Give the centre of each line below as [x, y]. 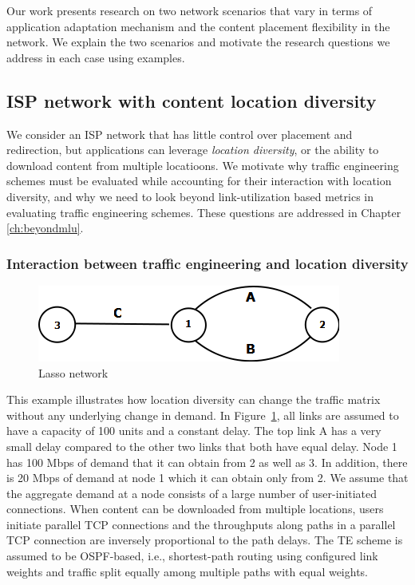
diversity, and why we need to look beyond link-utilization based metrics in [190, 196]
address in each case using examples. [96, 57]
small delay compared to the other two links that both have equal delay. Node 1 [202, 446]
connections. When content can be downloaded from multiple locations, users [195, 509]
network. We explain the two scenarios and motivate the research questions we [198, 42]
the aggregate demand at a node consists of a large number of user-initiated [192, 493]
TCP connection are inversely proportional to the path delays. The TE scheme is [205, 540]
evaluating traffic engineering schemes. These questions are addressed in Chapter [204, 212]
